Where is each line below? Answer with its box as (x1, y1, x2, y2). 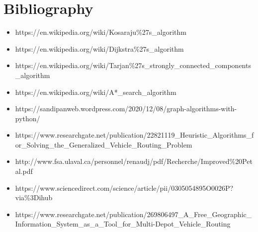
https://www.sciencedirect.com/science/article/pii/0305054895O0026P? (15, 182, 234, 193)
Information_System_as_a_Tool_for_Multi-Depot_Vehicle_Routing (15, 219, 231, 229)
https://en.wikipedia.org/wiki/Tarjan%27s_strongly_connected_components (15, 60, 251, 71)
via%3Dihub (15, 192, 53, 203)
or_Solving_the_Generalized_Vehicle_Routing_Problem (15, 139, 192, 150)
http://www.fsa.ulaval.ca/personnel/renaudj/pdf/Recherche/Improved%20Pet (15, 156, 253, 166)
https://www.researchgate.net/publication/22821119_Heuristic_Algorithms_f (15, 130, 254, 140)
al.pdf (15, 166, 33, 176)
